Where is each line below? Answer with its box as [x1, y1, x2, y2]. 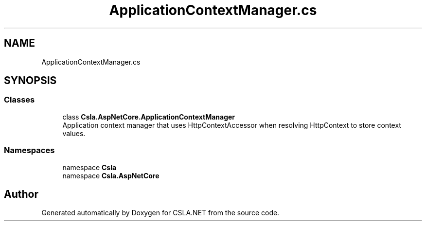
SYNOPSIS [4, 74, 57, 87]
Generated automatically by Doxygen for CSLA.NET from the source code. [41, 208, 280, 217]
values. [62, 129, 86, 138]
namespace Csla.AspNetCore [62, 171, 160, 180]
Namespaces [4, 145, 55, 156]
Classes [4, 95, 35, 105]
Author [4, 188, 38, 200]
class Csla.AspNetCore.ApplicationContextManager [62, 112, 235, 121]
